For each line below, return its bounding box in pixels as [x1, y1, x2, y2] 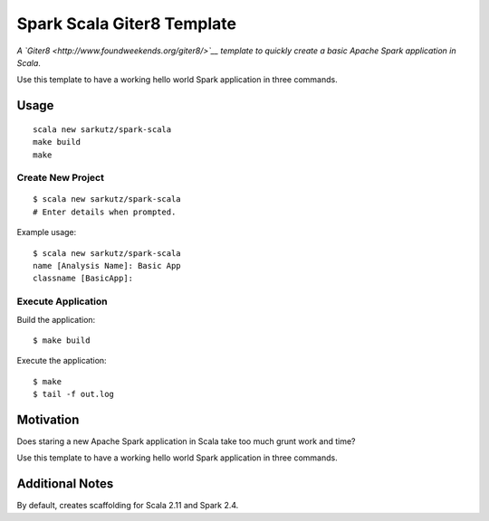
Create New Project [16, 172, 104, 185]
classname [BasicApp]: [33, 273, 134, 284]
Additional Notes [16, 476, 114, 492]
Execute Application [16, 295, 108, 308]
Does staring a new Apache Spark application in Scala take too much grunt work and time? [16, 436, 356, 447]
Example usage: [16, 227, 77, 238]
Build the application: [16, 314, 96, 325]
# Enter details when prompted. [33, 206, 177, 217]
